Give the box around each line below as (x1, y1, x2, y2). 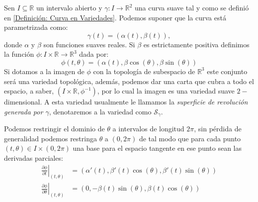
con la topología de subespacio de (93, 66, 195, 76)
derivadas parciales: (4, 152, 63, 163)
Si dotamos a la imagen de (4, 66, 85, 76)
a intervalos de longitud (112, 123, 184, 134)
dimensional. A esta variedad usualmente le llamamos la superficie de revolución (4, 97, 248, 107)
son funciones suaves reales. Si (43, 39, 135, 49)
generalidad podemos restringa (4, 133, 97, 143)
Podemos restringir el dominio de (4, 123, 105, 134)
